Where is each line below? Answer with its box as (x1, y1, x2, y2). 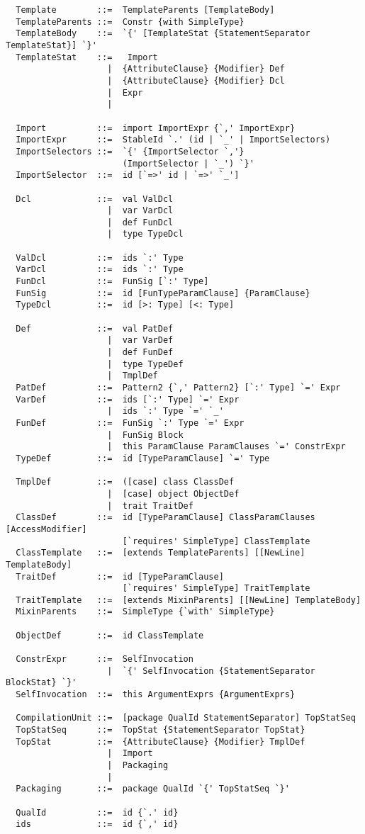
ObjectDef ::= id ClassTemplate (16, 630, 204, 641)
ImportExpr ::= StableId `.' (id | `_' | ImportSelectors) (16, 135, 331, 145)
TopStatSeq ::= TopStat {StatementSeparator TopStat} (16, 725, 305, 736)
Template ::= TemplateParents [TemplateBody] (16, 5, 275, 15)
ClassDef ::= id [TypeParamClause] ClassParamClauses (16, 512, 315, 523)
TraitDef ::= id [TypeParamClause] (16, 571, 224, 582)
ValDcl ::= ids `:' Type (16, 252, 184, 263)
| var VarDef (107, 335, 174, 346)
